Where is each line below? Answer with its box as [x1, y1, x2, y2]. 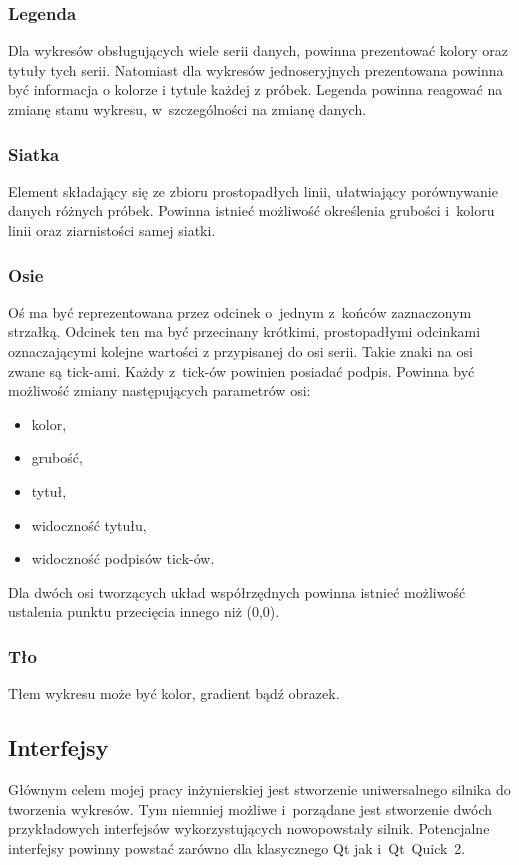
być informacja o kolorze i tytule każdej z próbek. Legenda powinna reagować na [8, 79, 503, 100]
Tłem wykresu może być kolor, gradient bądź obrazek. [8, 683, 340, 704]
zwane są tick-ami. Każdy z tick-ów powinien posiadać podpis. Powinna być [8, 360, 475, 381]
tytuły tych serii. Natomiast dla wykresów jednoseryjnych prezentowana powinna [8, 59, 504, 80]
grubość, [31, 447, 83, 468]
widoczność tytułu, [31, 514, 147, 535]
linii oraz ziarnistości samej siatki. [8, 220, 216, 240]
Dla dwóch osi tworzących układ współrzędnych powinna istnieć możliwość [8, 581, 466, 602]
